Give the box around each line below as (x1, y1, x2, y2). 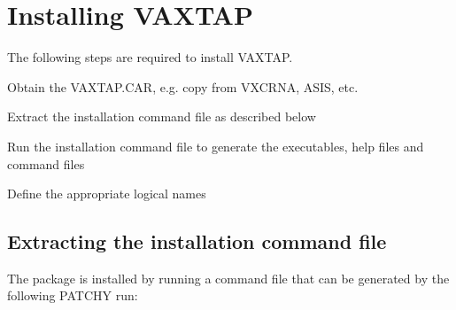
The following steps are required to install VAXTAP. (7, 48, 293, 66)
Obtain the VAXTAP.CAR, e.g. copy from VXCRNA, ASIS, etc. (7, 77, 359, 96)
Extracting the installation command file (7, 228, 387, 255)
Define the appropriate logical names (7, 184, 206, 203)
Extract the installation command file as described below (7, 107, 316, 126)
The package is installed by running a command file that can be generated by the (7, 268, 450, 287)
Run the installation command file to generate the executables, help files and (7, 136, 424, 155)
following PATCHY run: (7, 286, 138, 305)
